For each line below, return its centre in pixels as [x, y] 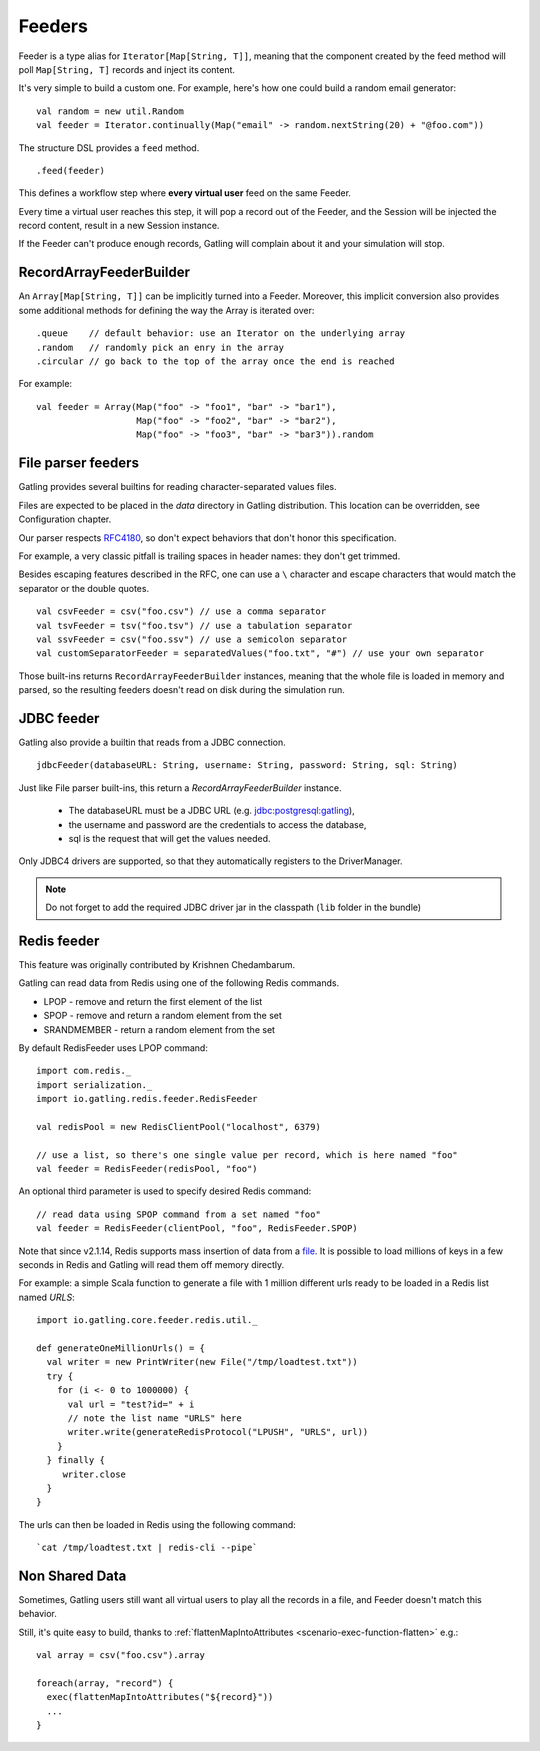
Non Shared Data [72, 1575]
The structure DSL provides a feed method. [109, 147]
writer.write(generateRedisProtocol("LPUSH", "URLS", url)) [218, 1432]
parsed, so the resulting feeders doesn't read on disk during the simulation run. [181, 690]
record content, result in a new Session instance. [119, 226]
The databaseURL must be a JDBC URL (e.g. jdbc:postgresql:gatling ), [211, 811]
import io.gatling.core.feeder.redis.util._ [147, 1320]
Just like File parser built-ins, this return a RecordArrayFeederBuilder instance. [180, 787]
